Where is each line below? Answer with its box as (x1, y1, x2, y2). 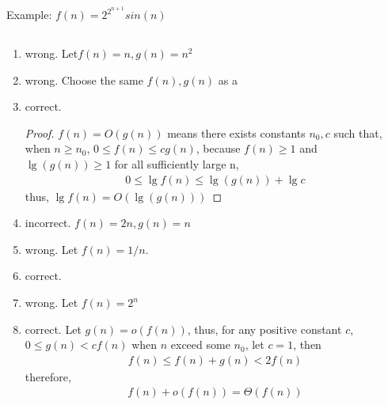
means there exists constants (167, 124, 306, 141)
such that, (333, 124, 382, 141)
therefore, (25, 368, 71, 384)
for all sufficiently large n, (114, 156, 239, 172)
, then (293, 336, 321, 353)
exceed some (170, 336, 230, 353)
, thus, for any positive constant (187, 320, 342, 337)
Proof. (25, 124, 55, 141)
